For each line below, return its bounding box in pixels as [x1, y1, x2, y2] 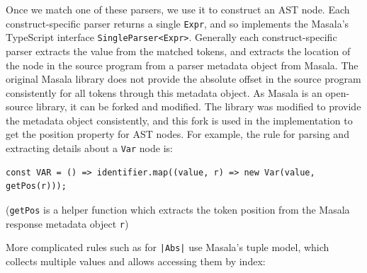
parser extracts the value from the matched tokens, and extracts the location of [6, 43, 351, 58]
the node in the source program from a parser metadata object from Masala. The [6, 57, 358, 72]
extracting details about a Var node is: [6, 141, 173, 156]
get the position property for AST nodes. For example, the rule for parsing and [6, 127, 349, 141]
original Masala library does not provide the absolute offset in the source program [6, 71, 361, 86]
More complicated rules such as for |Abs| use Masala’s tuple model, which [6, 240, 329, 255]
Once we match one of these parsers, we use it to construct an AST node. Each [6, 2, 350, 16]
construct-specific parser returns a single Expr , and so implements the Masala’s [6, 16, 349, 30]
